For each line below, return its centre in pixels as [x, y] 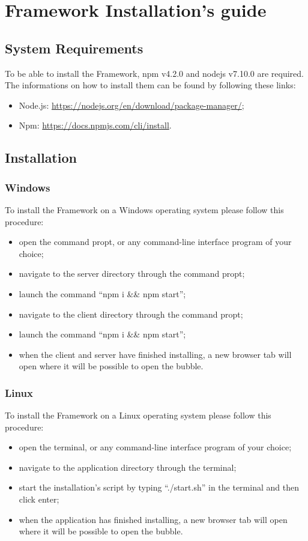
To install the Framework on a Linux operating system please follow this [138, 415]
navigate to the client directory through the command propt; [131, 314]
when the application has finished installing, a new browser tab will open [153, 519]
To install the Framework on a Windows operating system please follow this [144, 209]
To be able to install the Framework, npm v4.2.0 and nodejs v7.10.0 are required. [154, 73]
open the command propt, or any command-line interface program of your [155, 242]
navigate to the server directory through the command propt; [132, 274]
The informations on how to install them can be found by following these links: [150, 85]
